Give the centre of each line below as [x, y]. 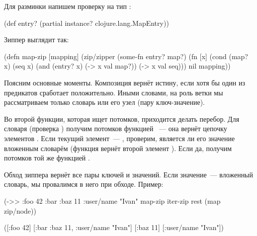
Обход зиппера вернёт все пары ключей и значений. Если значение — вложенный [129, 174]
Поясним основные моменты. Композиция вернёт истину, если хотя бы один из [125, 82]
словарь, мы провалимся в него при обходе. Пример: [84, 184]
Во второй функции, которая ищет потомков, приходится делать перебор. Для [122, 118]
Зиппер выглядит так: [37, 39]
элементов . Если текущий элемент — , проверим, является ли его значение [120, 138]
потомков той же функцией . [47, 158]
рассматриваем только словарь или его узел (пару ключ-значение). [104, 102]
